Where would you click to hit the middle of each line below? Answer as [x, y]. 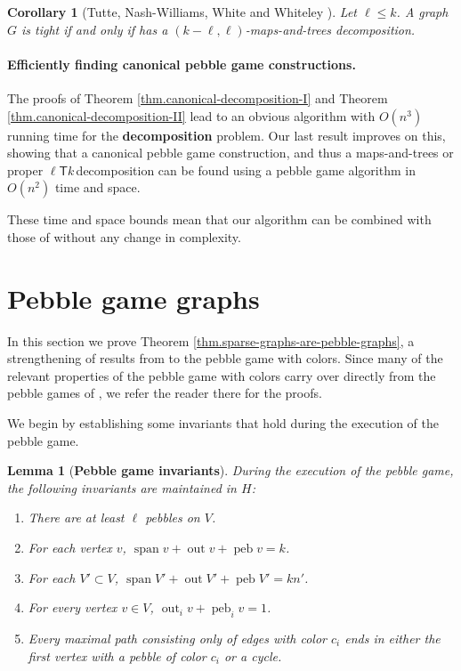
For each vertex [70, 548]
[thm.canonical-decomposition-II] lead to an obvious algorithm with [191, 115]
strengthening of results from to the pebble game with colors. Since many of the [225, 358]
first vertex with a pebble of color [117, 655]
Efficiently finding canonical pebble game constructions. [182, 64]
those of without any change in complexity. [124, 236]
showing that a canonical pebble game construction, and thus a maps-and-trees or [230, 153]
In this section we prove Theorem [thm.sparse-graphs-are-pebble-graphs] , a [211, 340]
